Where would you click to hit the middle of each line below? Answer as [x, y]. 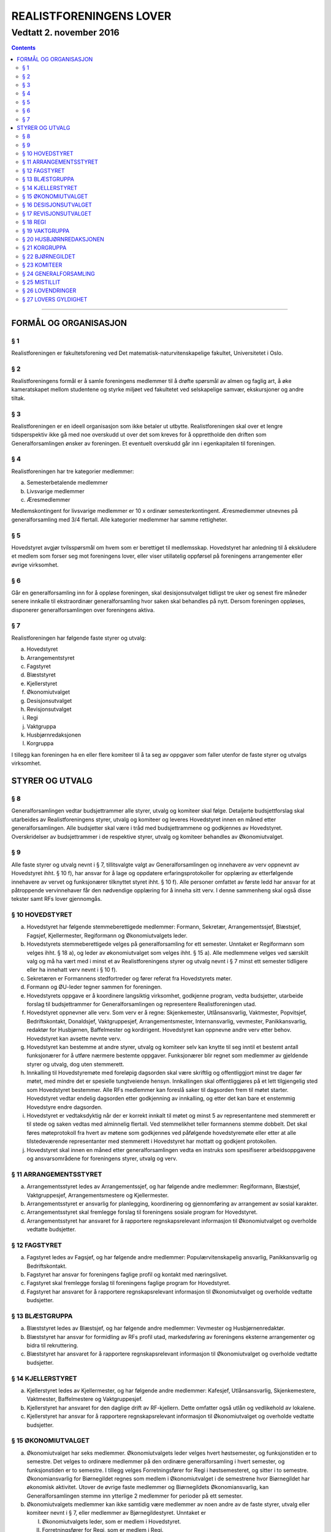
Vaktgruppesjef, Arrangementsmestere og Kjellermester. [98, 1195]
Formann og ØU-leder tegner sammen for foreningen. [94, 987]
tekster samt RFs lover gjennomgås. [57, 899]
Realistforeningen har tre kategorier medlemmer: [73, 471]
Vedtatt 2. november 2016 [65, 32]
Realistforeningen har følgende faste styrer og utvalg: [79, 638]
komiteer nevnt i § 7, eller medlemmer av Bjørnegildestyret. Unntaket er [116, 1513]
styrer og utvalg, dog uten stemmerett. [75, 1064]
